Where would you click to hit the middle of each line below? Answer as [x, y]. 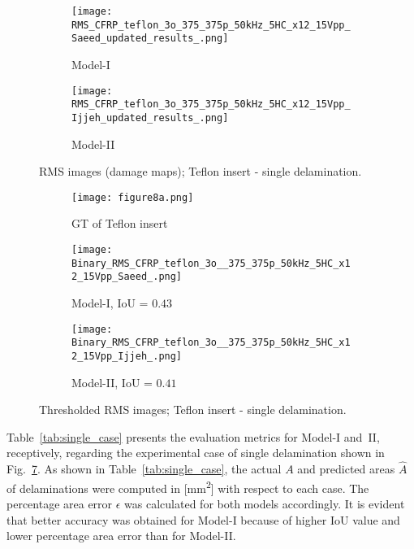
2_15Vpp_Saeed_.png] [127, 277]
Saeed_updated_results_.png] [150, 39]
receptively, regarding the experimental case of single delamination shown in [196, 453]
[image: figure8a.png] [133, 197]
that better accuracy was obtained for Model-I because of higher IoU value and [203, 519]
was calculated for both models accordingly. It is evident [265, 503]
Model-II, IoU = [112, 382]
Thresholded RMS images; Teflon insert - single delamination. [193, 410]
